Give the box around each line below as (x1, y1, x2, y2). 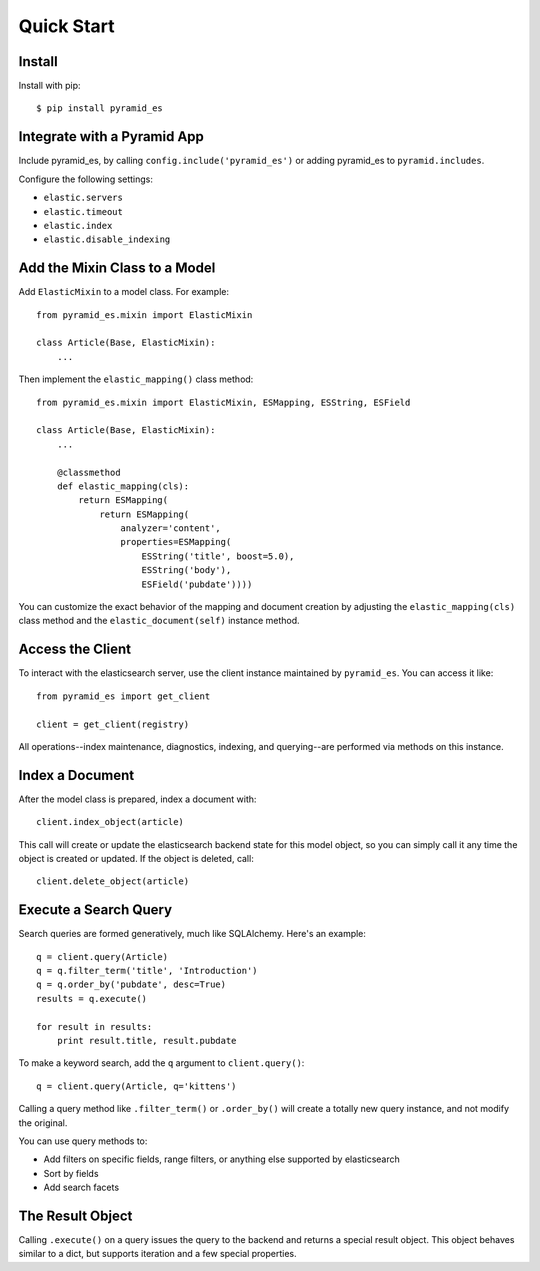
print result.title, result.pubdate (56, 1035, 237, 1046)
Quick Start (18, 15, 115, 37)
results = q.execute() (36, 993, 148, 1004)
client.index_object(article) (36, 816, 185, 828)
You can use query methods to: (18, 1135, 148, 1147)
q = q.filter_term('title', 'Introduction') (36, 965, 259, 977)
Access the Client (18, 641, 132, 658)
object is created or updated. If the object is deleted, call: (18, 852, 254, 864)
